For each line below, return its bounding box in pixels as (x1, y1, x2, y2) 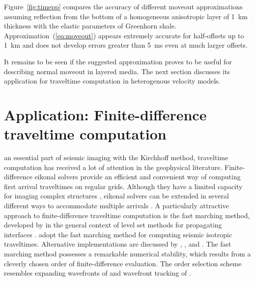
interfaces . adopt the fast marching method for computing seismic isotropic (4, 229, 232, 239)
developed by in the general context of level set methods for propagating (4, 220, 222, 230)
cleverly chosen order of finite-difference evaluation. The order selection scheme (4, 258, 242, 268)
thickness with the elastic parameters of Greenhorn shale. (4, 21, 177, 31)
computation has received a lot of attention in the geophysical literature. (4, 162, 223, 172)
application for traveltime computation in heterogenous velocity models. (4, 76, 221, 86)
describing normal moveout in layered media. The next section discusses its (4, 66, 230, 76)
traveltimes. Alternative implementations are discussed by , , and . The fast (4, 239, 231, 249)
